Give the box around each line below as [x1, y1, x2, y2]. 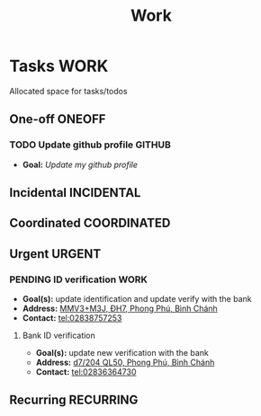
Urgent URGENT [9, 246, 102, 261]
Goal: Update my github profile [22, 159, 138, 170]
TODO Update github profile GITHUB [9, 138, 171, 151]
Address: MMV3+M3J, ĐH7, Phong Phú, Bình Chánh [22, 303, 218, 314]
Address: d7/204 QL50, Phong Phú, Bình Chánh [35, 357, 215, 368]
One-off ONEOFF [9, 111, 106, 127]
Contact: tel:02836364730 [35, 367, 137, 377]
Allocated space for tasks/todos [9, 85, 128, 96]
